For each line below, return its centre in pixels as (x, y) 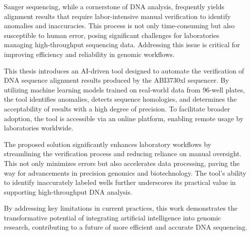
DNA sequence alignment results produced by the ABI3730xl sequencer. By (117, 80)
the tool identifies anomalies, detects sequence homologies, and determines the (120, 99)
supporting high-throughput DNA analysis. (68, 191)
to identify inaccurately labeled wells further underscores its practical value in (120, 182)
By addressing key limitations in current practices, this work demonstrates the (121, 208)
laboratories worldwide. (39, 128)
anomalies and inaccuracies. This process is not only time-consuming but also (119, 26)
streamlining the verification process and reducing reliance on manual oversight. (123, 154)
